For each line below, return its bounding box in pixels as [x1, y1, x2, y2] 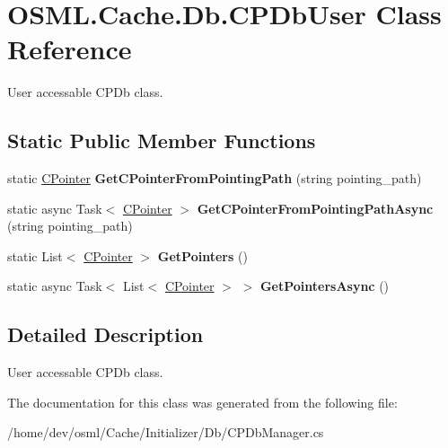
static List [7, 246, 63, 265]
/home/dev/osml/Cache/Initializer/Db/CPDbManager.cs [7, 423, 324, 442]
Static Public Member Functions [7, 127, 316, 154]
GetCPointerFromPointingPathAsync [197, 198, 434, 217]
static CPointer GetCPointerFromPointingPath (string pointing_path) [7, 169, 422, 188]
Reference [7, 31, 132, 67]
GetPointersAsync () [259, 277, 390, 295]
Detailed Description [7, 321, 204, 348]
